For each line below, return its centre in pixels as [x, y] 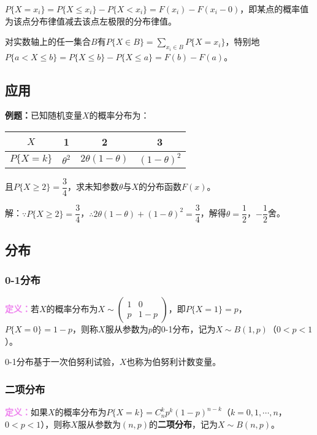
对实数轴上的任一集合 [48, 41]
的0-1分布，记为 [184, 329]
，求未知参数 [93, 186]
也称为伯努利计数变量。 [174, 362]
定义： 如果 [26, 412]
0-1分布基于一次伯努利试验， [62, 362]
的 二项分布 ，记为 [184, 424]
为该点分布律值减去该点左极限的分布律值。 [91, 21]
